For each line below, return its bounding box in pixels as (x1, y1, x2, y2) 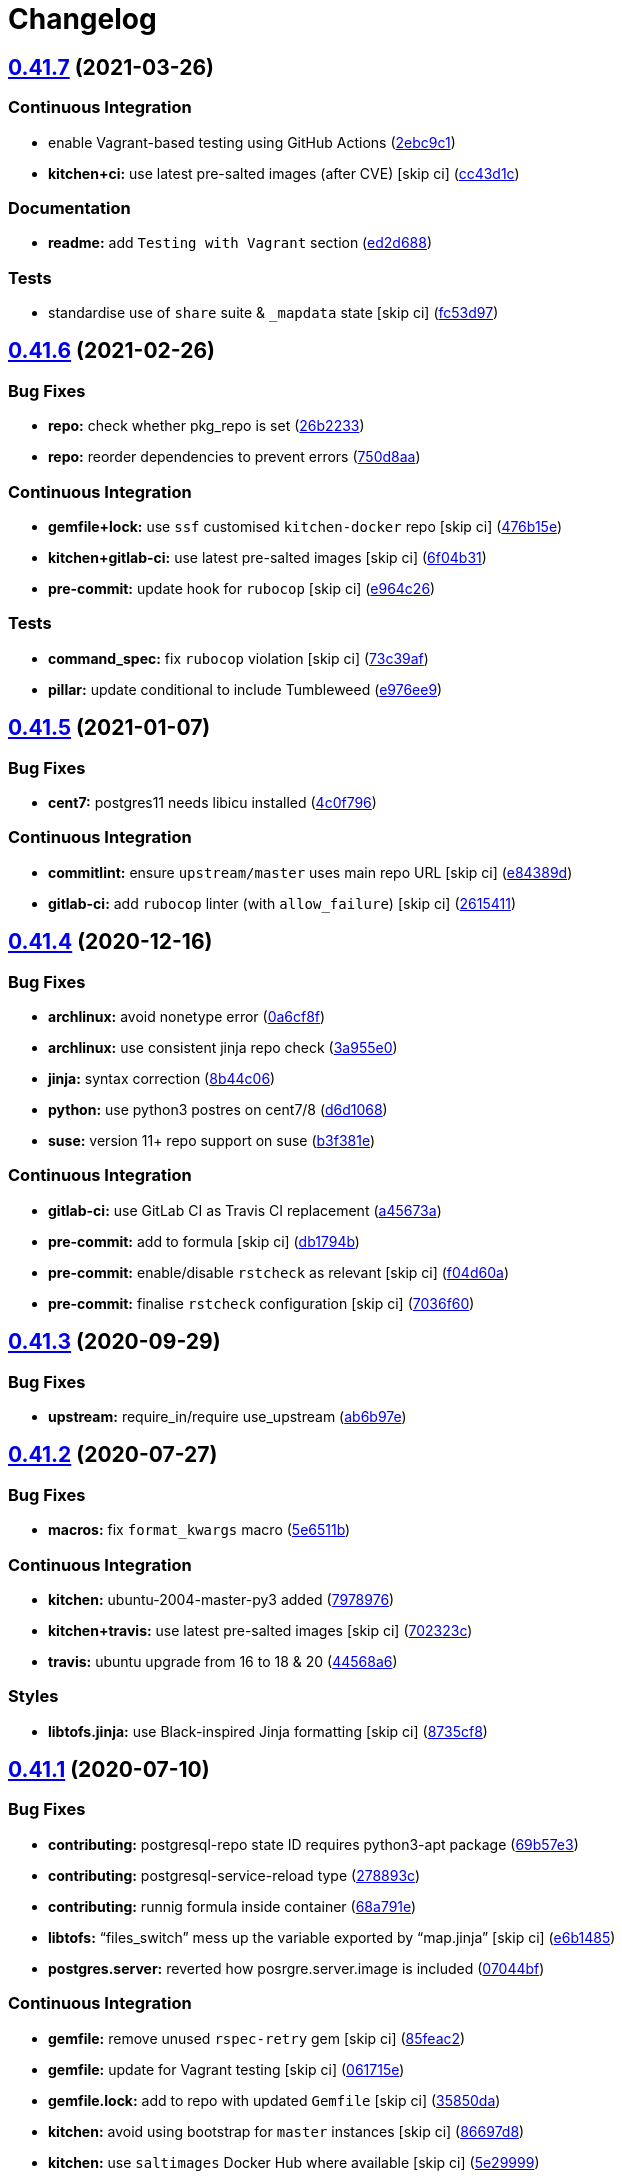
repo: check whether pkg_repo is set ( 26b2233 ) (48, 417, 365, 435)
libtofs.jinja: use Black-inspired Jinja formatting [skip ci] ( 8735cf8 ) (48, 1722, 488, 1740)
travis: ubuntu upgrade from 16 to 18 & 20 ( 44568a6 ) (48, 1652, 398, 1670)
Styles (8, 1686, 59, 1707)
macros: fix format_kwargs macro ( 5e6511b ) (48, 1521, 351, 1539)
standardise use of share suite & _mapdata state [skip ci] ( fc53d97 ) (48, 304, 499, 322)
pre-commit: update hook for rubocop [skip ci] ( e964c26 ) (48, 580, 436, 598)
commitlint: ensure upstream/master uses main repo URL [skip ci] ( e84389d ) (48, 863, 573, 881)
